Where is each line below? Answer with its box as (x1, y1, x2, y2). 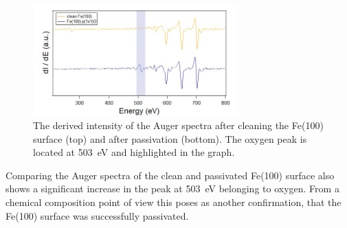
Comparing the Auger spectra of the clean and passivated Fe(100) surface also (5, 168, 335, 182)
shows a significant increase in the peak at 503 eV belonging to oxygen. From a (5, 181, 339, 196)
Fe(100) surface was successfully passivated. (5, 208, 189, 223)
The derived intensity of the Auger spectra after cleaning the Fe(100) (33, 117, 324, 132)
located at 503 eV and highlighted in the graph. (33, 145, 235, 159)
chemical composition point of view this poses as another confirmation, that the (5, 194, 342, 209)
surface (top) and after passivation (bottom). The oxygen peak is (33, 131, 307, 146)
